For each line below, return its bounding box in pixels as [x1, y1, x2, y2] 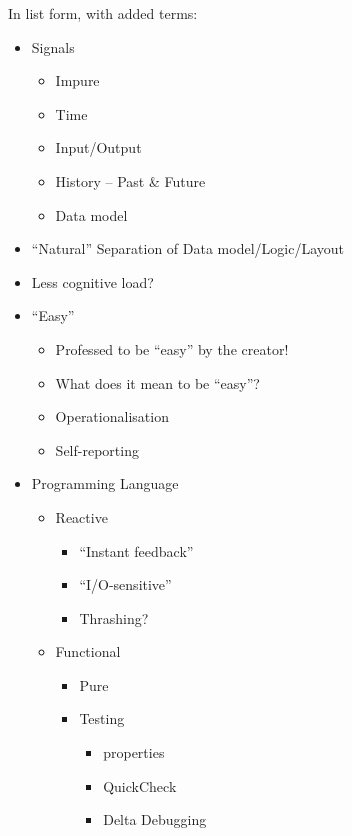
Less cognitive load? [31, 271, 154, 292]
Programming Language [31, 473, 179, 494]
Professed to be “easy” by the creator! [55, 338, 289, 359]
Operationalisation [55, 406, 169, 427]
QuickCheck [103, 775, 177, 796]
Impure [55, 70, 100, 91]
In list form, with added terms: [8, 3, 198, 23]
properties [103, 742, 165, 763]
